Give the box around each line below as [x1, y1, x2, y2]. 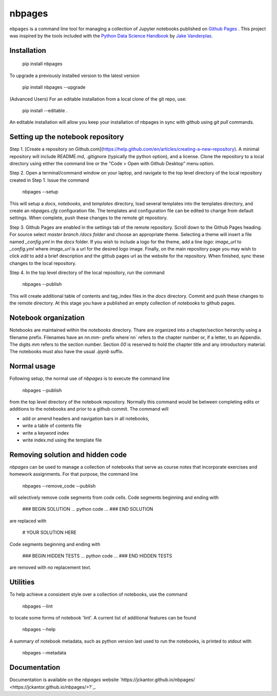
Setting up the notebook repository [9, 132, 124, 141]
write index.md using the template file [22, 437, 102, 443]
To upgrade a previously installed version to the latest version [9, 72, 140, 79]
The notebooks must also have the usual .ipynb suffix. [9, 349, 124, 355]
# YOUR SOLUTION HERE [22, 529, 77, 536]
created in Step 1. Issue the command [9, 177, 89, 183]
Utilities [9, 578, 35, 587]
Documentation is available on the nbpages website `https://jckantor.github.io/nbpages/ [9, 676, 195, 683]
